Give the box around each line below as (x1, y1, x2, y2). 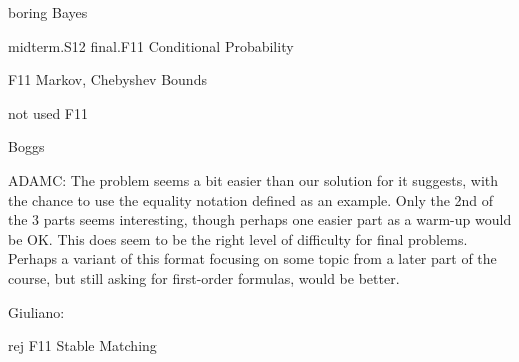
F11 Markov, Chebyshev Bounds (8, 69, 207, 90)
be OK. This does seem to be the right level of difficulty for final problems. (8, 228, 468, 249)
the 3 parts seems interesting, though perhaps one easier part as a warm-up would (8, 209, 512, 230)
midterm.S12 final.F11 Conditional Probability (8, 35, 294, 56)
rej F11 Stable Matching (8, 335, 157, 356)
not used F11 (8, 102, 88, 123)
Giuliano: (8, 301, 65, 322)
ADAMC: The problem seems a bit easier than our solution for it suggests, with (8, 169, 499, 190)
